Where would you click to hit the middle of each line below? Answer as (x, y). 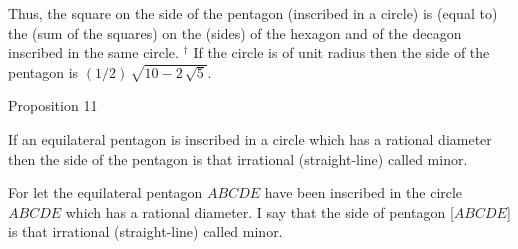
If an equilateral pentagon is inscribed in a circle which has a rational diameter (250, 138)
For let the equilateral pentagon (105, 192)
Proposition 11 (53, 105)
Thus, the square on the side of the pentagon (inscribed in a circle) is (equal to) (253, 13)
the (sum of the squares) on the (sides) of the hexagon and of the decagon (235, 32)
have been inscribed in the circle (363, 192)
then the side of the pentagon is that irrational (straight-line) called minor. (238, 158)
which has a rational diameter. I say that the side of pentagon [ (259, 211)
